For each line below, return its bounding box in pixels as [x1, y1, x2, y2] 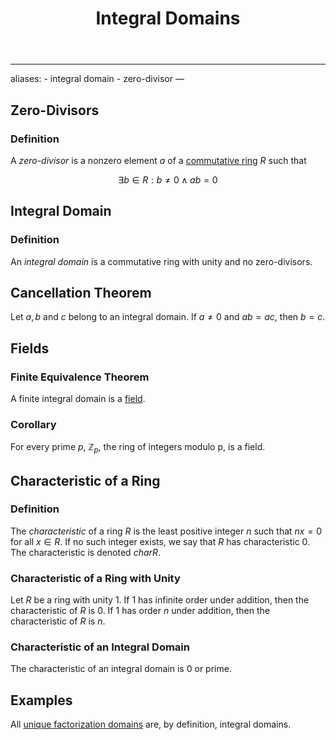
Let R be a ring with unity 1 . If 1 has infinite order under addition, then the [10, 594, 310, 606]
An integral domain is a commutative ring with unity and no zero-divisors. [10, 255, 313, 267]
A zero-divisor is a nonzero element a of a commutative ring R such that [10, 154, 307, 166]
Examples [10, 692, 73, 709]
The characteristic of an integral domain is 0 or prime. [10, 663, 232, 675]
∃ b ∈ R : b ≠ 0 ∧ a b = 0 [118, 173, 218, 186]
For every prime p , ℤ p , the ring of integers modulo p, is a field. [10, 441, 266, 456]
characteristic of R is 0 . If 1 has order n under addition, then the [10, 605, 270, 617]
